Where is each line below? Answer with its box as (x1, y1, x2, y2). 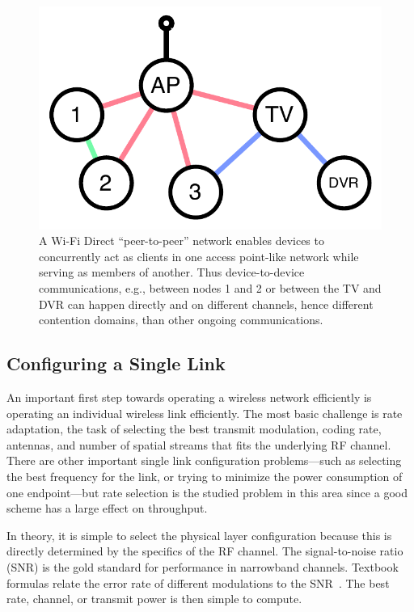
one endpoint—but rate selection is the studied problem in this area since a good (6, 483, 408, 500)
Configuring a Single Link (6, 351, 226, 376)
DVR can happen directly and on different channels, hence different (39, 295, 374, 312)
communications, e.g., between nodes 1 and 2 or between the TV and (39, 280, 382, 296)
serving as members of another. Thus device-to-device (39, 264, 305, 281)
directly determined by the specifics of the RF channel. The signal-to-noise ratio (6, 542, 403, 559)
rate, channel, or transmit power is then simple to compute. (6, 590, 302, 607)
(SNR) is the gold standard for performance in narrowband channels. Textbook (6, 558, 399, 575)
